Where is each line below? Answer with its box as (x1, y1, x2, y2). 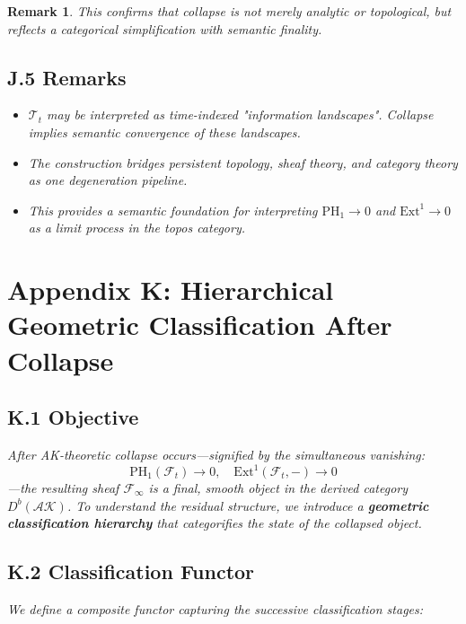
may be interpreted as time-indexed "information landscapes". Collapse (47, 105, 434, 124)
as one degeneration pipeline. (28, 171, 188, 189)
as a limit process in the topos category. (28, 218, 245, 237)
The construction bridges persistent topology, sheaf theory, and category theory (28, 153, 458, 171)
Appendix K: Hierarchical (7, 271, 334, 308)
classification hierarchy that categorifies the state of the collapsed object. (7, 514, 422, 532)
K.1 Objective (7, 403, 139, 431)
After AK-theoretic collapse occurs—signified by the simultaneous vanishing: (7, 444, 426, 463)
